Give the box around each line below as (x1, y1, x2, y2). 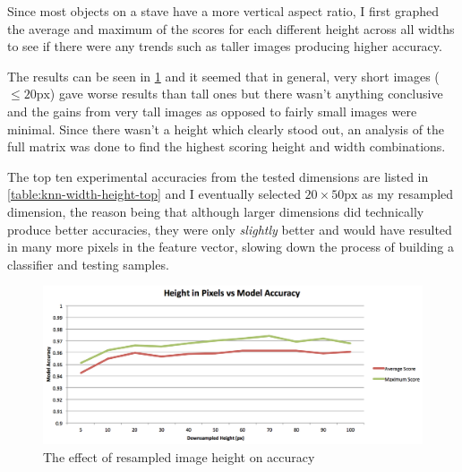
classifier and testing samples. (7, 254, 169, 273)
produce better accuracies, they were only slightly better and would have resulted (7, 219, 452, 238)
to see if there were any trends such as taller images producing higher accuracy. (7, 37, 442, 56)
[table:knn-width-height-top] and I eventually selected (7, 185, 301, 203)
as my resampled (362, 185, 454, 203)
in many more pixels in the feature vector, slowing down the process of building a (7, 237, 455, 256)
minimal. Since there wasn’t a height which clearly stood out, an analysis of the (7, 119, 445, 138)
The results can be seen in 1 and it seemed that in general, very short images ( (7, 66, 440, 85)
